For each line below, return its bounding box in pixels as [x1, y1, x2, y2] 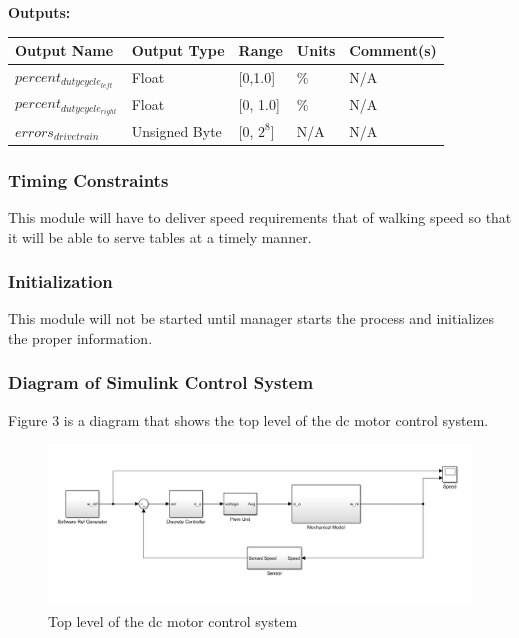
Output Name [15, 40, 114, 61]
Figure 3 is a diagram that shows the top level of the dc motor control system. [8, 409, 489, 430]
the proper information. [8, 327, 153, 348]
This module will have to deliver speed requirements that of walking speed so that [8, 206, 512, 227]
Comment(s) [349, 40, 437, 61]
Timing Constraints [8, 167, 169, 192]
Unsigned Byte [131, 120, 222, 141]
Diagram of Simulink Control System [8, 370, 314, 395]
